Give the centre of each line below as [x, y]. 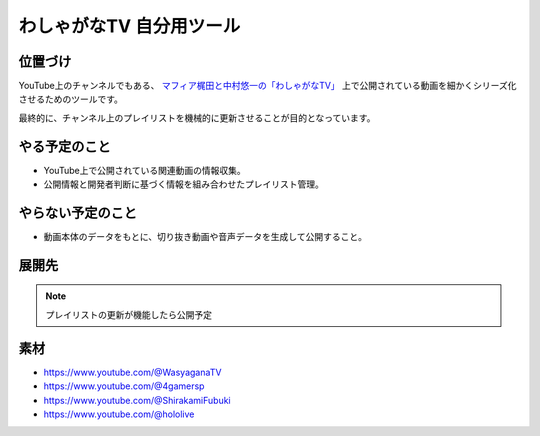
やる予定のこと [64, 146]
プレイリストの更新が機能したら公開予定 [128, 314]
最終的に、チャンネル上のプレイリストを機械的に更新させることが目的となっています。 [197, 117]
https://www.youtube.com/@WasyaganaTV [132, 372]
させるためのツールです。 [71, 99]
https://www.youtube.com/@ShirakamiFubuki [137, 400]
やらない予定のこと [77, 212]
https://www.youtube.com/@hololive [119, 414]
